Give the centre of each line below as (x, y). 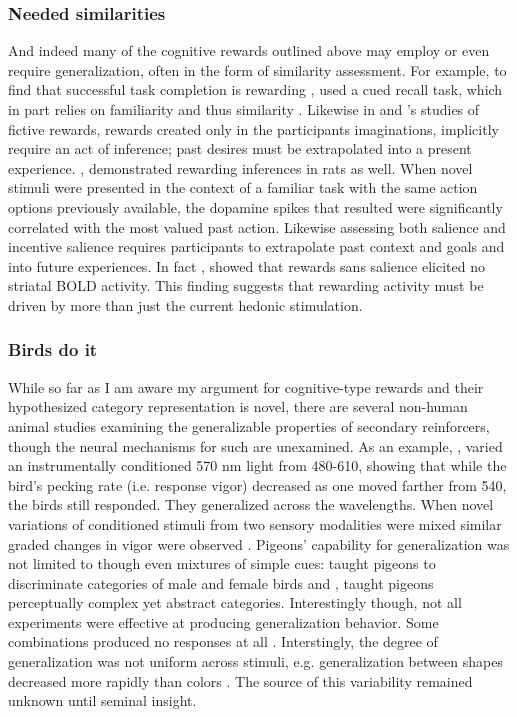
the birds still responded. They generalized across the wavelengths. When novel (251, 504)
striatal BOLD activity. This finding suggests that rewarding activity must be (246, 285)
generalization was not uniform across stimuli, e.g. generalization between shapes (255, 661)
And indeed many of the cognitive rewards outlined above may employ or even (249, 50)
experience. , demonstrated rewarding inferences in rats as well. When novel (240, 167)
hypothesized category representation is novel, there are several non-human (238, 406)
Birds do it (53, 349)
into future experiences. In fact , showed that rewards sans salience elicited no (246, 265)
